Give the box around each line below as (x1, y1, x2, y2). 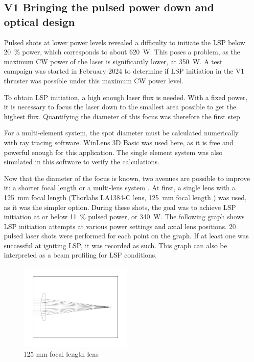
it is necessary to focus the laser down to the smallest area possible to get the (4, 102, 236, 112)
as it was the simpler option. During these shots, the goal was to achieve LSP (4, 202, 236, 212)
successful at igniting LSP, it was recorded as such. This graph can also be (4, 240, 227, 250)
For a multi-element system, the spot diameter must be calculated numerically (4, 128, 239, 138)
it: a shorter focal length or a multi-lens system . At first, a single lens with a (4, 182, 235, 193)
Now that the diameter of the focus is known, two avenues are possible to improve (4, 173, 250, 183)
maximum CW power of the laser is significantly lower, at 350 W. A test (4, 56, 223, 66)
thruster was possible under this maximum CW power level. (4, 75, 184, 85)
